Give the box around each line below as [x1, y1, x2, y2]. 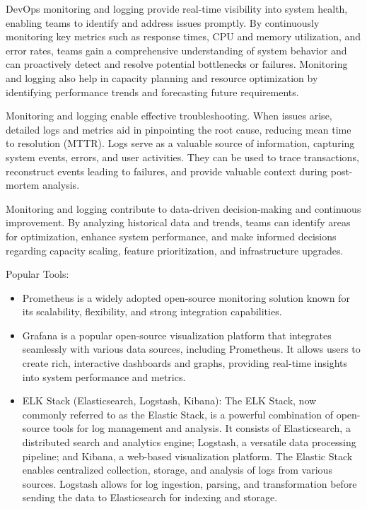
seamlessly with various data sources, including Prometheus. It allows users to [22, 341, 361, 356]
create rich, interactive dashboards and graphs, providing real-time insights [22, 356, 347, 370]
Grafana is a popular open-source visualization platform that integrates [22, 327, 332, 342]
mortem [6, 177, 40, 192]
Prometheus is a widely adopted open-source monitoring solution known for [22, 290, 350, 305]
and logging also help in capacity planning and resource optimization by [6, 70, 318, 85]
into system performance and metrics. [22, 369, 186, 384]
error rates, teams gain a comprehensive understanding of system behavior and [6, 42, 347, 57]
